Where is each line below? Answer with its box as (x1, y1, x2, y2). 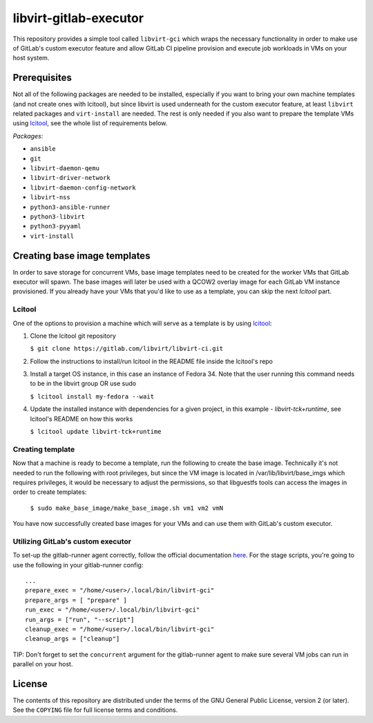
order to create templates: (12, 488, 87, 496)
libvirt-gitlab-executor (12, 10, 144, 26)
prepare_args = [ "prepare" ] (25, 596, 128, 604)
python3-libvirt (30, 212, 86, 221)
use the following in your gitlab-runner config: (12, 560, 144, 569)
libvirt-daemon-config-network (30, 183, 136, 192)
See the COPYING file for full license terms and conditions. (12, 706, 178, 714)
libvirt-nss (30, 194, 70, 201)
